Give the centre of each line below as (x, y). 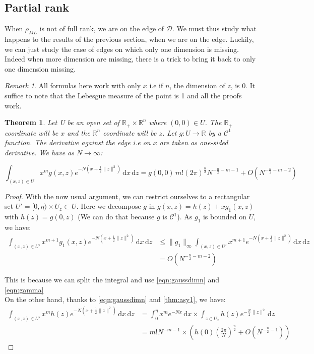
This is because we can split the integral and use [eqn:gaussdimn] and (112, 279)
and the (79, 132)
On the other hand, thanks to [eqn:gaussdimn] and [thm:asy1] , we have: (115, 299)
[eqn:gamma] (24, 289)
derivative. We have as (39, 152)
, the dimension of (197, 85)
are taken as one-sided (194, 142)
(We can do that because (116, 217)
